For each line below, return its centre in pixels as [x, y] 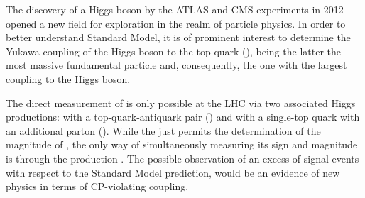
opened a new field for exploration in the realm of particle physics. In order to [176, 23]
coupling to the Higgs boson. [68, 78]
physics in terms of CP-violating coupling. [97, 186]
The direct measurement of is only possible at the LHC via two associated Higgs [181, 103]
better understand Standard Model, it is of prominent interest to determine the [178, 37]
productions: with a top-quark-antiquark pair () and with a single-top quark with [183, 117]
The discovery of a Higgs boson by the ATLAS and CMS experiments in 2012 [175, 9]
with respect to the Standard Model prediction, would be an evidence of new [173, 172]
